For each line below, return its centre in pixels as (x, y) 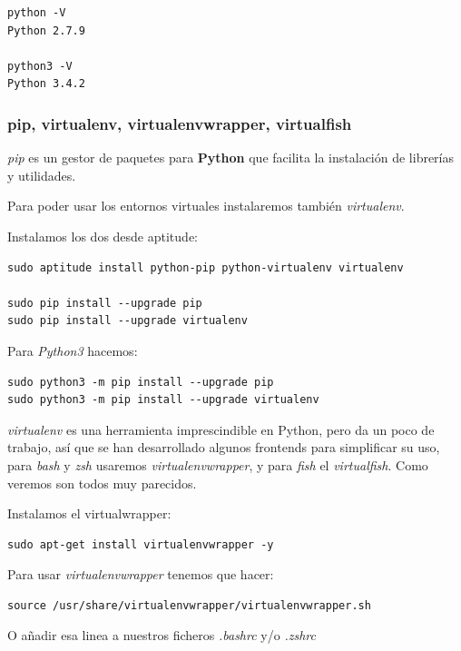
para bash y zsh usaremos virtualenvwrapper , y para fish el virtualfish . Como (218, 464)
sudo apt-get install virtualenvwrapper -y (141, 544)
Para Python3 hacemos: (73, 350)
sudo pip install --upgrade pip (105, 303)
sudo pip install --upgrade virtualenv (128, 321)
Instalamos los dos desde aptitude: (103, 236)
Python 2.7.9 (46, 30)
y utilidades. (42, 175)
